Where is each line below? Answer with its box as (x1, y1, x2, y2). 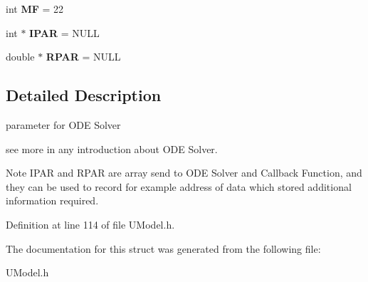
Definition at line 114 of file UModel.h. (6, 216, 175, 231)
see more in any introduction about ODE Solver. (6, 141, 218, 156)
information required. (6, 193, 99, 208)
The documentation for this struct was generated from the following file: (6, 241, 321, 256)
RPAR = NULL (46, 49, 121, 64)
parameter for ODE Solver (6, 117, 121, 132)
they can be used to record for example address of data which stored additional (6, 179, 352, 194)
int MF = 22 (6, 1, 64, 16)
